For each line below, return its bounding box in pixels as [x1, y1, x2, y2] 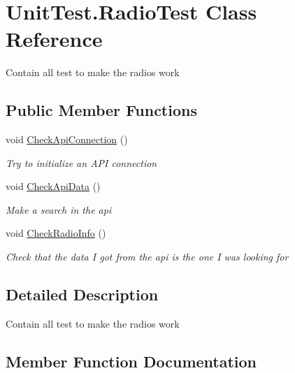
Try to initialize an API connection [6, 155, 157, 170]
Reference [6, 24, 103, 53]
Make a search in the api [6, 202, 112, 217]
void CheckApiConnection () [6, 132, 128, 147]
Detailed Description [6, 284, 159, 305]
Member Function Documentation [6, 350, 257, 372]
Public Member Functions [6, 99, 197, 121]
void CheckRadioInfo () [6, 226, 106, 240]
